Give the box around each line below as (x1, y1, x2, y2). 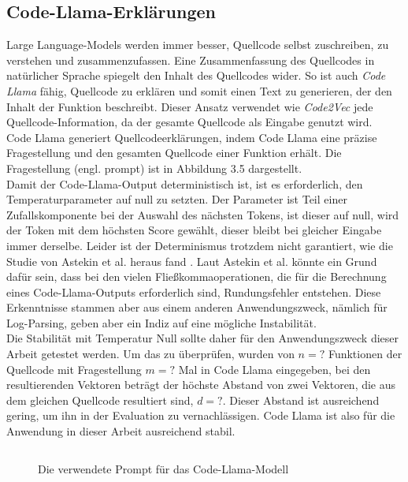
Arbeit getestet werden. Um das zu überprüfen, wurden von (6, 346, 295, 362)
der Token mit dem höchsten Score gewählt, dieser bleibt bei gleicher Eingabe (6, 222, 382, 238)
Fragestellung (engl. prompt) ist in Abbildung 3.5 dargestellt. (6, 159, 302, 176)
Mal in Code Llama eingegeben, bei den (178, 361, 371, 377)
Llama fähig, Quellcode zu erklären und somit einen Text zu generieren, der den (6, 82, 392, 99)
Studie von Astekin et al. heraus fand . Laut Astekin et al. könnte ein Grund (6, 252, 377, 269)
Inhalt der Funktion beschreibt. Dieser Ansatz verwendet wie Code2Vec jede (6, 98, 373, 114)
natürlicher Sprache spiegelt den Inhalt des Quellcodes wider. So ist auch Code (6, 67, 386, 84)
